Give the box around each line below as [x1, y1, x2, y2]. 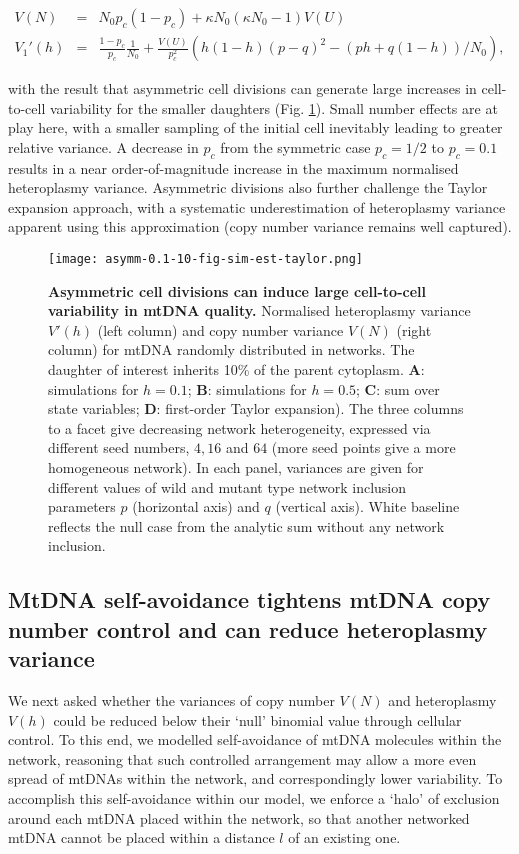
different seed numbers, [48, 437, 190, 458]
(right [396, 319, 432, 340]
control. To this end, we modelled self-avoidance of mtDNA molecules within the [8, 729, 502, 750]
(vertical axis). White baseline [275, 496, 460, 517]
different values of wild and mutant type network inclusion [48, 476, 407, 497]
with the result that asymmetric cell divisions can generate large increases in [8, 78, 477, 99]
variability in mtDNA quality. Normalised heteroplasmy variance [48, 300, 471, 321]
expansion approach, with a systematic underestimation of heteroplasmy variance [8, 196, 506, 217]
